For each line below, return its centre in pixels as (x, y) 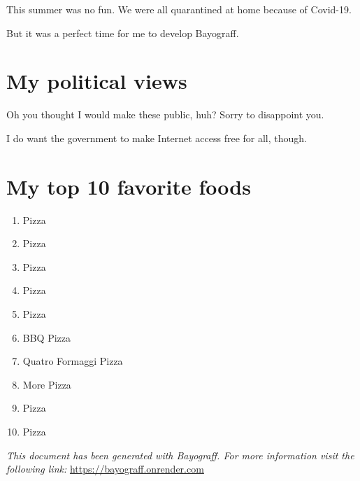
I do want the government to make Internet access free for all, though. (157, 138)
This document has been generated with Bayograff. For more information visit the (180, 455)
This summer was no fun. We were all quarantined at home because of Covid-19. (179, 9)
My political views (97, 81)
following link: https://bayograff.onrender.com (105, 469)
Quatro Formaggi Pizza (73, 361)
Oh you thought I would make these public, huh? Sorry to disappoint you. (165, 114)
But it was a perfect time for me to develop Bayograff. (123, 33)
